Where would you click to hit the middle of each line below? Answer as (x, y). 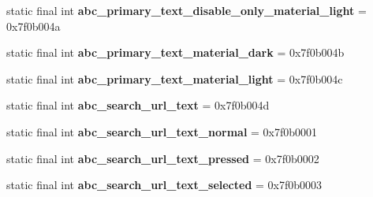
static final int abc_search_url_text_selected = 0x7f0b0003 (164, 185)
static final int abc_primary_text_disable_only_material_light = (186, 10)
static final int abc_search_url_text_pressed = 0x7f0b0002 (163, 158)
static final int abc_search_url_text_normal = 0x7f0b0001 (162, 131)
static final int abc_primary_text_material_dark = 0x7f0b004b (175, 52)
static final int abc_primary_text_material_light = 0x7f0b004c (175, 78)
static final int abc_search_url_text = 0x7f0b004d (138, 105)
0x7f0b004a (34, 26)
